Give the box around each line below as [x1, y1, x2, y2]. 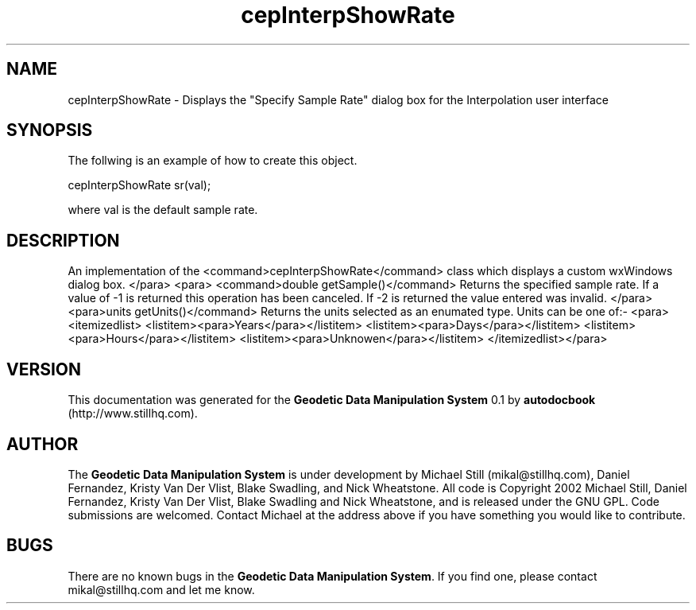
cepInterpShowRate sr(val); [68, 178, 211, 192]
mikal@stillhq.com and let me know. [68, 582, 255, 596]
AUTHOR [6, 433, 79, 454]
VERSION [6, 359, 82, 379]
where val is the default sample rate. [68, 203, 258, 217]
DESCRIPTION [6, 230, 120, 251]
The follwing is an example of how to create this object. [68, 153, 358, 168]
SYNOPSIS [6, 120, 93, 141]
